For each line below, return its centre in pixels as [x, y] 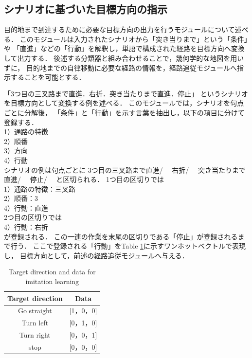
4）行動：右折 [26, 227]
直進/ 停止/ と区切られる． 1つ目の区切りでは [84, 179]
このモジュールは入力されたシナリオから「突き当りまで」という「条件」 [134, 39]
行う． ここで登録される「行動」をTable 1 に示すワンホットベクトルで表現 [128, 246]
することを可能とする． [48, 77]
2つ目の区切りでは [33, 217]
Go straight [35, 311]
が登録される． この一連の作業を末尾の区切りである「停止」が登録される [121, 236]
